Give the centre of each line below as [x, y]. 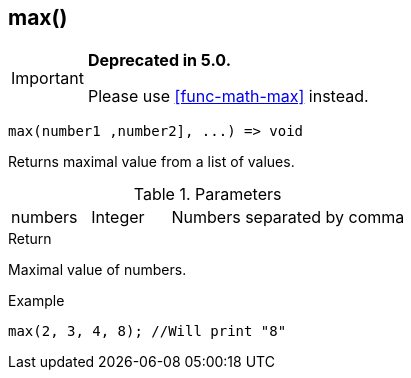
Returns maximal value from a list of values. [151, 162]
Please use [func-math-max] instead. [228, 96]
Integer [118, 217]
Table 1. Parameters [207, 194]
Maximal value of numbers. [97, 270]
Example [36, 301]
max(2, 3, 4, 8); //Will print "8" [147, 331]
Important [47, 78]
